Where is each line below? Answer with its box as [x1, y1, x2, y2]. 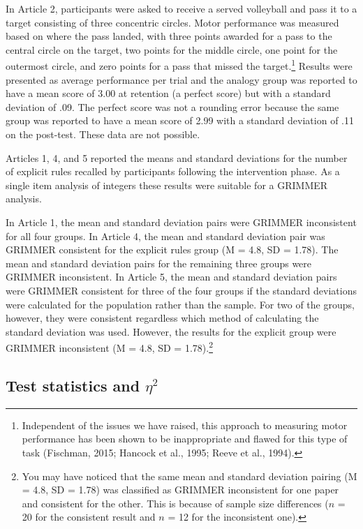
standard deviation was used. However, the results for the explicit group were [6, 324, 336, 338]
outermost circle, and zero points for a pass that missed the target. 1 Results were [6, 57, 353, 73]
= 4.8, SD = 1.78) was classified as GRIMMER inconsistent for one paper [22, 482, 339, 497]
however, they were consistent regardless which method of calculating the [6, 311, 319, 325]
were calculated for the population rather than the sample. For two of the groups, [6, 297, 355, 311]
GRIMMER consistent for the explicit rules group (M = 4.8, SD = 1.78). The [6, 242, 339, 257]
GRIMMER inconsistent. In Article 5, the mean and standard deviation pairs [6, 269, 337, 284]
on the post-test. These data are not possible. [6, 127, 200, 141]
